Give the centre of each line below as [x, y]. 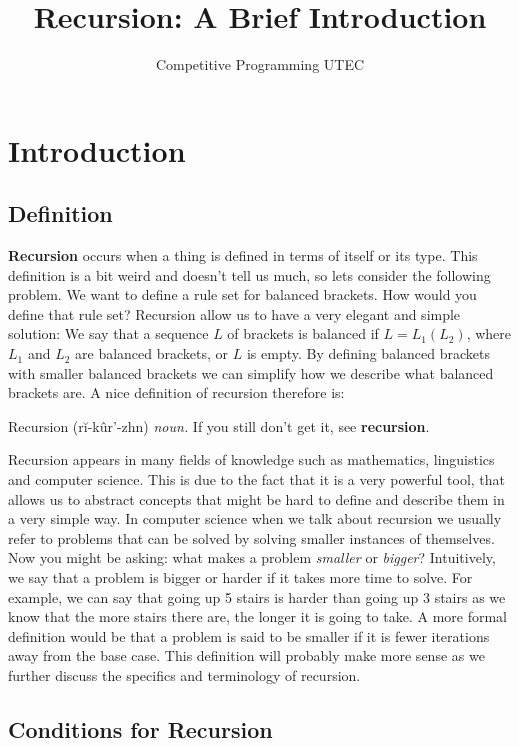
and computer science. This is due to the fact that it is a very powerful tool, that [257, 479]
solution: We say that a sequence [108, 333]
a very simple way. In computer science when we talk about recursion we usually [255, 518]
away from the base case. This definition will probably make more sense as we [246, 655]
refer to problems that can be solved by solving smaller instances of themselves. [251, 537]
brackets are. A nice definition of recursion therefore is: [176, 392]
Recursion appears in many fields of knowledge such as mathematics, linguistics [251, 459]
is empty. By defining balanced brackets [368, 353]
